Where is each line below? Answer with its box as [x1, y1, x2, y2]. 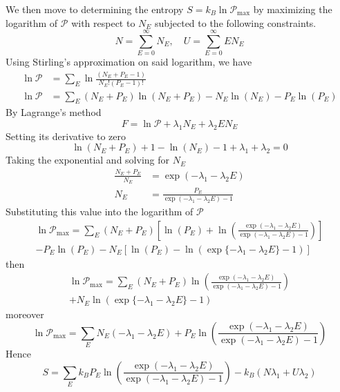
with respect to [71, 15, 135, 30]
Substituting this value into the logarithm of [6, 204, 193, 219]
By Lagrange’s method [6, 105, 102, 119]
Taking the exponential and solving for [6, 153, 169, 167]
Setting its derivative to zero [6, 128, 126, 143]
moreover [6, 307, 44, 322]
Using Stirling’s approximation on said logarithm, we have [6, 55, 252, 69]
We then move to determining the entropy [6, 2, 184, 16]
